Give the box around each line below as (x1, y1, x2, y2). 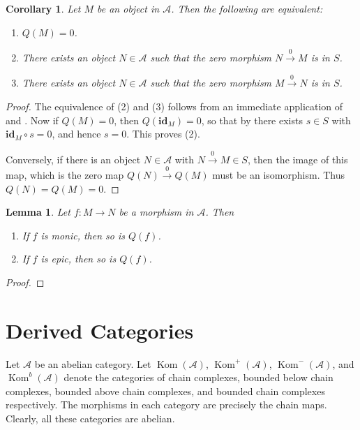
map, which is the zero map (6, 167, 124, 181)
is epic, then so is (40, 251, 117, 266)
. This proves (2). (126, 126, 200, 141)
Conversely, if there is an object (6, 151, 141, 166)
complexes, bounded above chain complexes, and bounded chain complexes (6, 383, 325, 398)
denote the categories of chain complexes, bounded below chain (63, 370, 333, 385)
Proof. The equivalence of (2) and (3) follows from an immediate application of (6, 98, 343, 113)
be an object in (97, 1, 160, 15)
